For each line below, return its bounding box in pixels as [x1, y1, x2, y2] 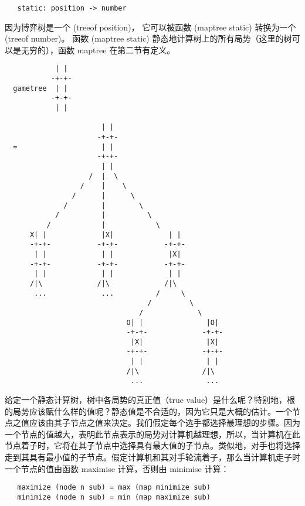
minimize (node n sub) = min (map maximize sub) [17, 493, 211, 501]
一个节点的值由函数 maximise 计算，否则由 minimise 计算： [5, 462, 229, 474]
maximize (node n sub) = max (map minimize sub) [17, 483, 211, 492]
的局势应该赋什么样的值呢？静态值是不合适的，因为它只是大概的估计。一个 [5, 405, 292, 417]
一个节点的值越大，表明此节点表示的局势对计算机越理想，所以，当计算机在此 [5, 428, 300, 440]
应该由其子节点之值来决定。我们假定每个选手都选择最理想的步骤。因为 [29, 416, 300, 429]
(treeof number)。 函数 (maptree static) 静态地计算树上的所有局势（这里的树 [5, 32, 292, 45]
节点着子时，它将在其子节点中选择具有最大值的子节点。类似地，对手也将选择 [5, 439, 300, 452]
